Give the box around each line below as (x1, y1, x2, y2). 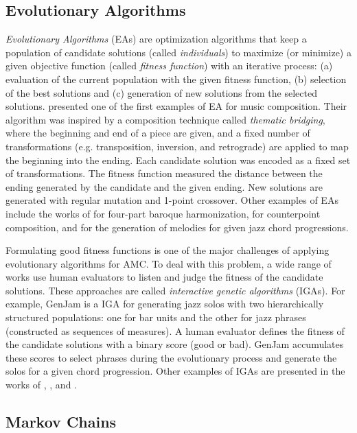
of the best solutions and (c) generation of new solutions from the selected (5, 85, 317, 100)
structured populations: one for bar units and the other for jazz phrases (5, 310, 306, 325)
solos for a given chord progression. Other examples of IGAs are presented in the (5, 364, 345, 378)
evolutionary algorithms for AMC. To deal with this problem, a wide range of (5, 256, 332, 270)
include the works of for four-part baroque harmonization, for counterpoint (5, 206, 321, 220)
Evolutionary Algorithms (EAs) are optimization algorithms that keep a (5, 32, 307, 46)
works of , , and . (5, 377, 77, 392)
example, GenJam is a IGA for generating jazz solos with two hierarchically (5, 296, 324, 311)
